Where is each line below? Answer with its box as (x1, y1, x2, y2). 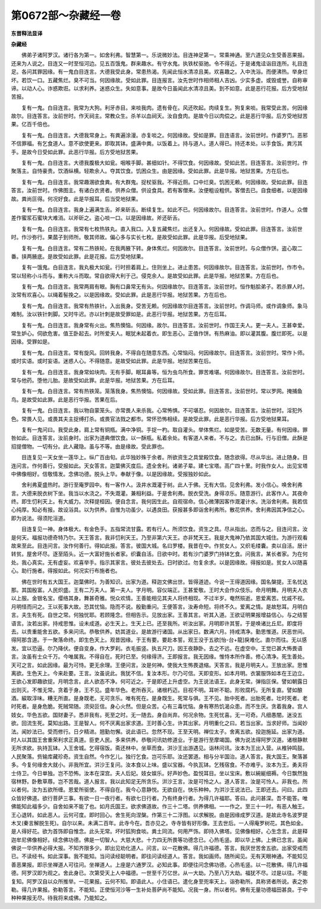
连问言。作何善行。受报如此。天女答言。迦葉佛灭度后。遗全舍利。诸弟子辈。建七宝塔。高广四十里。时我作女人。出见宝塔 (11, 462, 308, 469)
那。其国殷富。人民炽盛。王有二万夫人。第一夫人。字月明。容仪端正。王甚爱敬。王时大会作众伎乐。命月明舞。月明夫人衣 (11, 586, 308, 593)
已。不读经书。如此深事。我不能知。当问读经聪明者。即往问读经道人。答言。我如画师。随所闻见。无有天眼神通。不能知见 (11, 852, 308, 860)
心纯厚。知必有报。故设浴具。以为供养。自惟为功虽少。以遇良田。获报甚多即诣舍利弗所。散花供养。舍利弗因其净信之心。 (11, 506, 308, 513)
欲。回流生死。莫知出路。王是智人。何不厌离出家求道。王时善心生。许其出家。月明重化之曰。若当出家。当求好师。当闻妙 (11, 720, 308, 727)
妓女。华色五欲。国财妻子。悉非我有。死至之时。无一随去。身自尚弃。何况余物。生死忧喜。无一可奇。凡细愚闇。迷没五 (11, 711, 303, 718)
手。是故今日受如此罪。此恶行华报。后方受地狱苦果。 (11, 148, 141, 155)
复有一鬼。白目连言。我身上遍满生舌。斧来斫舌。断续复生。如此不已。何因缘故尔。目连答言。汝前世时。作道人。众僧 (21, 206, 308, 213)
